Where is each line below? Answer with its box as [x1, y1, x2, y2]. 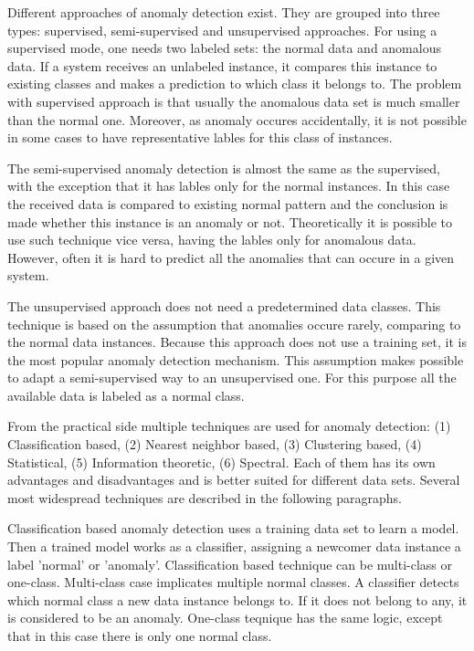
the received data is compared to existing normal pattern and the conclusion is [7, 194, 448, 213]
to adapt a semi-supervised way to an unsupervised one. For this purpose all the [7, 368, 457, 387]
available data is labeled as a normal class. [7, 385, 245, 404]
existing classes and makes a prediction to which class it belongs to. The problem [7, 74, 462, 93]
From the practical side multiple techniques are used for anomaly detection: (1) [7, 416, 451, 436]
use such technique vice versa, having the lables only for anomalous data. [7, 230, 416, 249]
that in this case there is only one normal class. [7, 626, 272, 645]
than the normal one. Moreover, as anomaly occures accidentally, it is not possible [7, 110, 467, 129]
